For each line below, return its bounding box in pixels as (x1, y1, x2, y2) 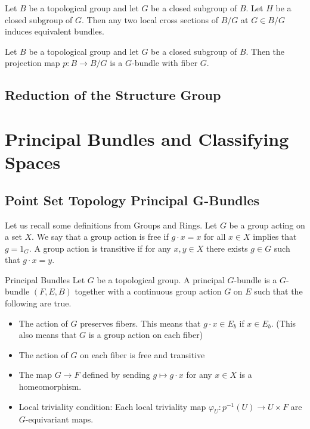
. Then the (246, 45, 285, 57)
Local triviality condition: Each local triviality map (18, 400, 206, 412)
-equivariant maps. (25, 413, 94, 425)
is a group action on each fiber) (88, 328, 203, 341)
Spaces (5, 150, 61, 174)
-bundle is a (234, 273, 277, 286)
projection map (5, 57, 60, 69)
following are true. (5, 297, 72, 309)
